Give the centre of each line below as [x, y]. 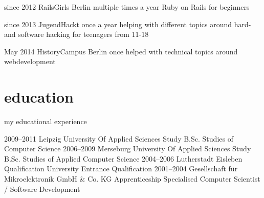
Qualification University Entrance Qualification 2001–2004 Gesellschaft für [121, 169]
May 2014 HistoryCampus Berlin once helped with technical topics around [121, 51]
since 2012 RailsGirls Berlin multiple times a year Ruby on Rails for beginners [127, 7]
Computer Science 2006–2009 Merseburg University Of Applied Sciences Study [128, 148]
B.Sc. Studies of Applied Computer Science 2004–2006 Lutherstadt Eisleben [123, 158]
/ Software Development [42, 189]
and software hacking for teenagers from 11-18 [76, 34]
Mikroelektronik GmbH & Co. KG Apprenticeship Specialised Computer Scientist [132, 179]
